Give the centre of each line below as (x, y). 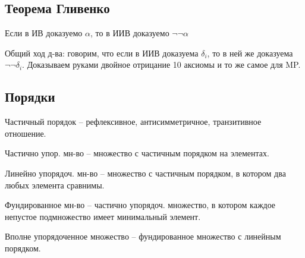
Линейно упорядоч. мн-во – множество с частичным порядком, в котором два (145, 173)
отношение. (26, 133)
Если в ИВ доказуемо (44, 33)
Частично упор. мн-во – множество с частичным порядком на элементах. (137, 153)
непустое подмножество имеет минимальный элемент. (103, 216)
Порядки (30, 97)
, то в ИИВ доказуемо (130, 33)
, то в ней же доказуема (250, 53)
